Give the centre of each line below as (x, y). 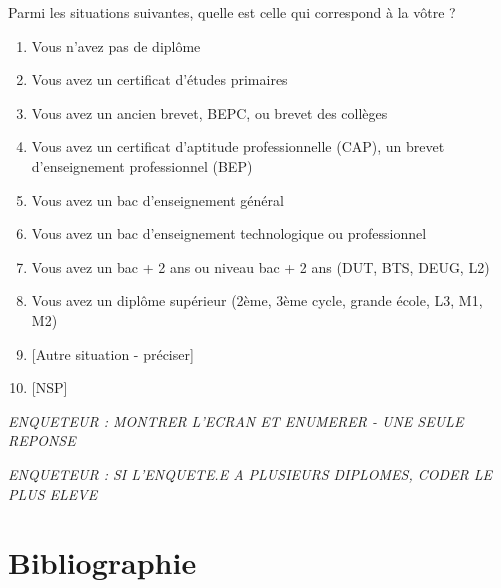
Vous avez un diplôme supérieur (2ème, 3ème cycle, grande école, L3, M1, (257, 300)
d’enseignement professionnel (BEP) (142, 165)
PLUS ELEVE (53, 493)
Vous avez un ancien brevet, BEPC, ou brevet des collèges (209, 112)
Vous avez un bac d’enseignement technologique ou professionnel (229, 233)
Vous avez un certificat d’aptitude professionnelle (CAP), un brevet (238, 146)
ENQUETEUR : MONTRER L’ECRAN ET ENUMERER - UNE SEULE (236, 420)
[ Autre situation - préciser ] (112, 353)
